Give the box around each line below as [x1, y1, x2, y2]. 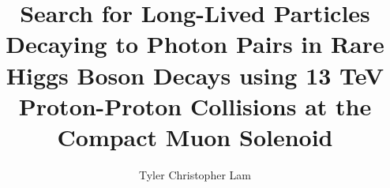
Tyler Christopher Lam [139, 166, 251, 182]
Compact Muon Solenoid [57, 120, 333, 152]
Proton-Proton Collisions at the [18, 89, 372, 122]
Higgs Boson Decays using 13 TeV [6, 58, 384, 91]
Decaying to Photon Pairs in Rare [6, 28, 384, 60]
